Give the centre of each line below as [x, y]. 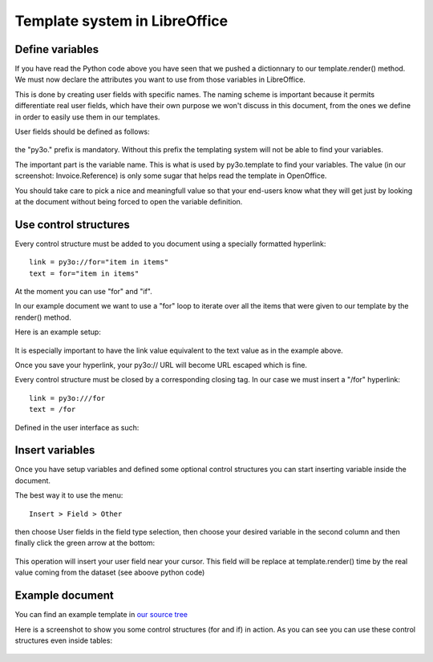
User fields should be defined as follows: [82, 131]
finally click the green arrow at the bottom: [85, 543]
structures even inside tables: [63, 640]
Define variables [57, 49]
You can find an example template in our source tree [101, 615]
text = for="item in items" [84, 273]
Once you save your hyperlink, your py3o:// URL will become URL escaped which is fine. [161, 365]
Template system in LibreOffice [121, 21]
